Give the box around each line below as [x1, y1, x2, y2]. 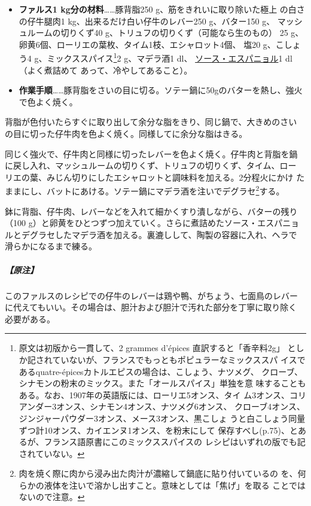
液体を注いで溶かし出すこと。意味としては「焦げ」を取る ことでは [44, 478, 306, 491]
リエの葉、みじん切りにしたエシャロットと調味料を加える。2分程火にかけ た [5, 170, 305, 183]
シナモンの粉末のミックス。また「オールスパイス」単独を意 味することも [19, 377, 306, 389]
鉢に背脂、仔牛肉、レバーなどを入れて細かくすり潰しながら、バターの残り [5, 205, 298, 217]
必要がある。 [5, 312, 55, 325]
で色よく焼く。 [19, 95, 78, 108]
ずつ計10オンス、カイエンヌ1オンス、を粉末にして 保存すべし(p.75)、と [19, 423, 298, 436]
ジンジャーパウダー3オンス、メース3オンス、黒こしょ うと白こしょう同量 [19, 411, 306, 424]
